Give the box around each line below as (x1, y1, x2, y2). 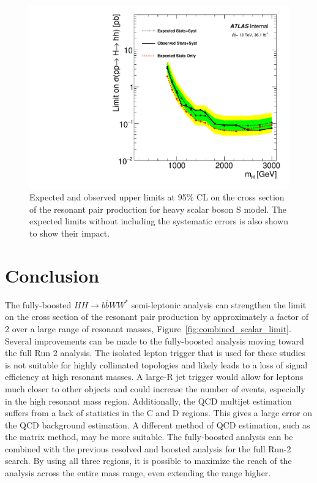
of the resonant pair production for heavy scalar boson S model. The (29, 202, 287, 215)
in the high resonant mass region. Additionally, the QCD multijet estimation (5, 394, 292, 407)
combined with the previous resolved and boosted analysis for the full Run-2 (5, 442, 291, 455)
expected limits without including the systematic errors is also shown (29, 215, 288, 227)
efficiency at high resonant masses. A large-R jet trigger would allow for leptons (5, 370, 304, 383)
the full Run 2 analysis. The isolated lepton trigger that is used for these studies (5, 346, 305, 359)
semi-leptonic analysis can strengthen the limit (131, 298, 307, 311)
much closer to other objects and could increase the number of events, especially (5, 382, 305, 395)
